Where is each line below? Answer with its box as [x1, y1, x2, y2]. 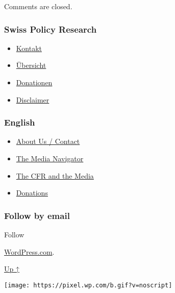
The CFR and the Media [16, 170, 94, 181]
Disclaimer [16, 94, 49, 105]
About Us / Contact [16, 136, 80, 146]
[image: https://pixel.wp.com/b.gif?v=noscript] [4, 281, 172, 289]
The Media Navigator [16, 153, 84, 163]
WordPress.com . [4, 246, 55, 257]
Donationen [16, 77, 53, 87]
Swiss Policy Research [4, 22, 97, 35]
